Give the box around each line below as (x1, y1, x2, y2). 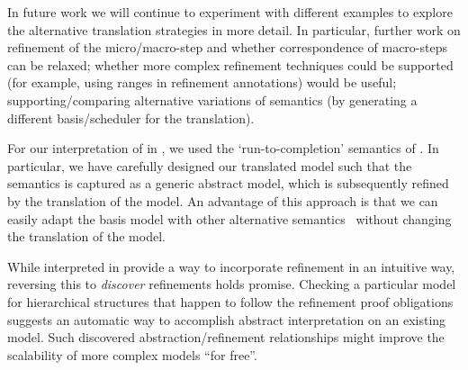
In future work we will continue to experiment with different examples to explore (7, 3, 453, 21)
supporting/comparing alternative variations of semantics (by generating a (7, 90, 418, 109)
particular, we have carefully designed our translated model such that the (7, 156, 412, 175)
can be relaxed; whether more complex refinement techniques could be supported (7, 55, 454, 74)
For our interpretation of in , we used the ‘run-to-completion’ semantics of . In (7, 139, 439, 158)
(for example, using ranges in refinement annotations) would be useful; (7, 73, 397, 92)
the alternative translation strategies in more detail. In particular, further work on (7, 20, 461, 39)
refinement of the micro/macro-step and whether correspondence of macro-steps (7, 38, 447, 57)
